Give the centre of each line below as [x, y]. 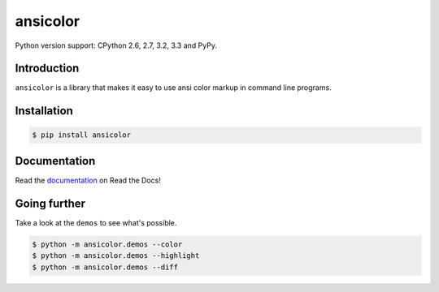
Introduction [47, 69]
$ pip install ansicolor [82, 135]
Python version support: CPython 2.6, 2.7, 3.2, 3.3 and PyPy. [116, 45]
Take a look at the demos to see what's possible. [96, 222]
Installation [44, 111]
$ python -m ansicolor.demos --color [107, 244]
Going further [50, 203]
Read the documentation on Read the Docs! [88, 180]
